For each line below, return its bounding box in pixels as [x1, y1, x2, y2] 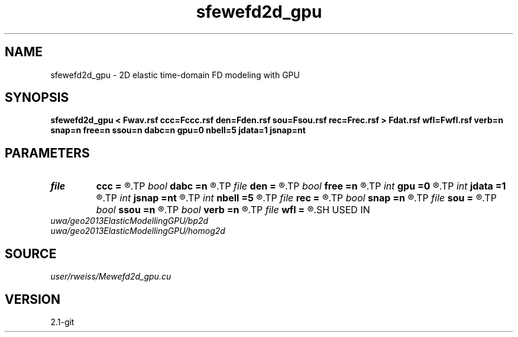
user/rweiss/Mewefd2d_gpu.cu [50, 271, 171, 282]
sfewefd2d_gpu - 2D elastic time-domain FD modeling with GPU [50, 69, 300, 80]
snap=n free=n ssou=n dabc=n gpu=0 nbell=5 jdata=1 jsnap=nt [50, 125, 306, 136]
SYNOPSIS [5, 90, 69, 105]
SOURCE [5, 246, 57, 261]
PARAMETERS [5, 145, 90, 161]
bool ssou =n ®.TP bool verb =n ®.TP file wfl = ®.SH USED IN [96, 204, 370, 216]
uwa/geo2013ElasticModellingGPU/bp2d [50, 216, 209, 226]
